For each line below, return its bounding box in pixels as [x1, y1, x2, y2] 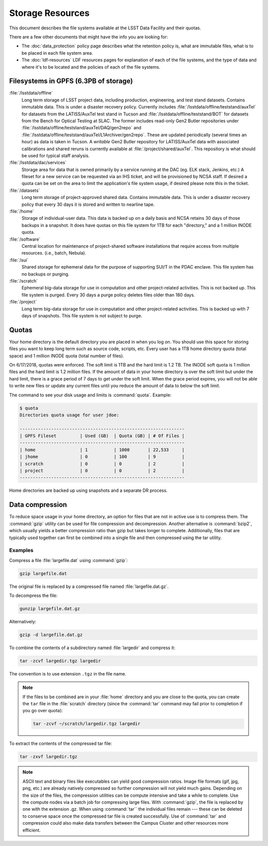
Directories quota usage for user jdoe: [19, 412, 119, 418]
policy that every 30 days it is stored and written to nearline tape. [21, 201, 155, 207]
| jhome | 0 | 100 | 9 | [19, 454, 185, 460]
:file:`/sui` [9, 257, 29, 263]
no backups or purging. [21, 271, 69, 277]
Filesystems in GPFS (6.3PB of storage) [9, 77, 134, 86]
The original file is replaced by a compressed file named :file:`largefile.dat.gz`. [9, 583, 169, 589]
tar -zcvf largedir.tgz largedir [19, 658, 101, 663]
